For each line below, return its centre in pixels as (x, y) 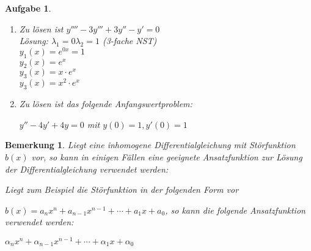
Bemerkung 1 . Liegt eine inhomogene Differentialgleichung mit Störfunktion (150, 145)
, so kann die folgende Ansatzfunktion (235, 210)
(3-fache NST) (130, 41)
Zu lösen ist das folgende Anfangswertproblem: (106, 104)
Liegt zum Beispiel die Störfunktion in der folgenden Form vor (122, 189)
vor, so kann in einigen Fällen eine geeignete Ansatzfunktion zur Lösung (167, 156)
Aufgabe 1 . (28, 8)
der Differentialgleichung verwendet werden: (87, 169)
